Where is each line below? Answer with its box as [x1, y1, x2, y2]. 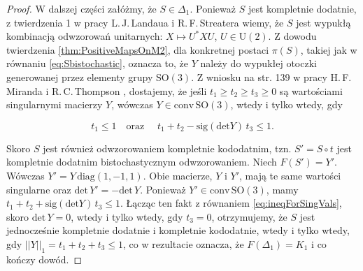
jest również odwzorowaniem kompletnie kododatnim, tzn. [43, 140, 292, 155]
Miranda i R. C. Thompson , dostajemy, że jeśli [6, 83, 207, 98]
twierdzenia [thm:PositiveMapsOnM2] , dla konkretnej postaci [6, 42, 269, 57]
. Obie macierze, [143, 168, 213, 182]
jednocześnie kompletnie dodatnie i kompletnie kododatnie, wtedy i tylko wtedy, [6, 223, 350, 237]
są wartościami [279, 83, 343, 98]
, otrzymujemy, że [211, 209, 287, 224]
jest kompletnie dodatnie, [248, 1, 357, 15]
